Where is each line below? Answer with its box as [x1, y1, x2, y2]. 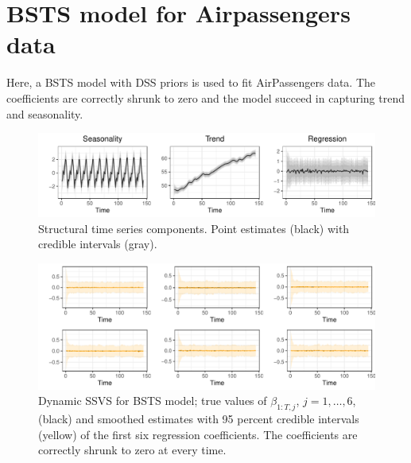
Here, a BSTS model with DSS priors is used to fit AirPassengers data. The [6, 74, 376, 91]
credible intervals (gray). [38, 235, 157, 252]
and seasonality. [6, 105, 83, 122]
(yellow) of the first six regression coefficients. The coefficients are [38, 426, 358, 442]
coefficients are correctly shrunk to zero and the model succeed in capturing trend [6, 89, 405, 106]
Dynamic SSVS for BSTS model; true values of [38, 392, 267, 409]
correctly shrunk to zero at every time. [38, 442, 227, 458]
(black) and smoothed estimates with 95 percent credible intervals [38, 410, 359, 427]
